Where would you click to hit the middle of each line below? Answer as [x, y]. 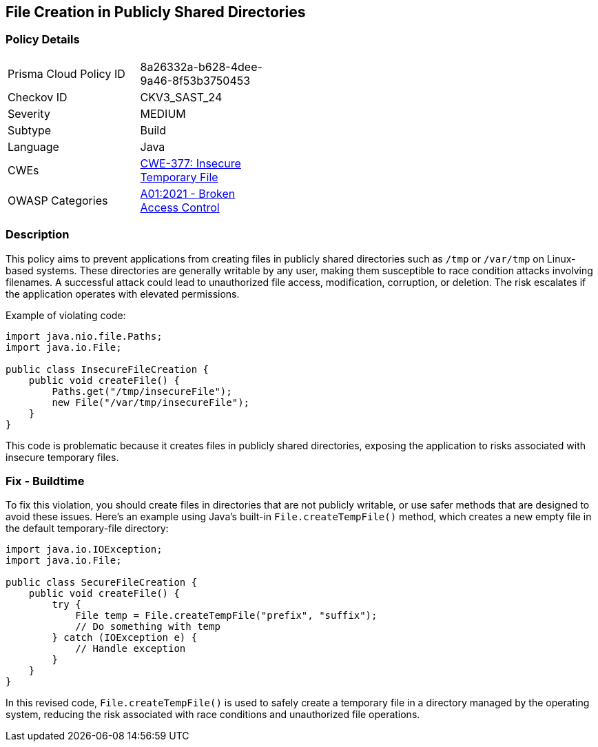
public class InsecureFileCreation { [107, 369]
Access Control [180, 207]
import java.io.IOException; [84, 550]
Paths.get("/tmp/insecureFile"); [142, 391]
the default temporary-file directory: [87, 529]
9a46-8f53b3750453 [195, 80]
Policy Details [43, 40]
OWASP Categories [58, 200]
